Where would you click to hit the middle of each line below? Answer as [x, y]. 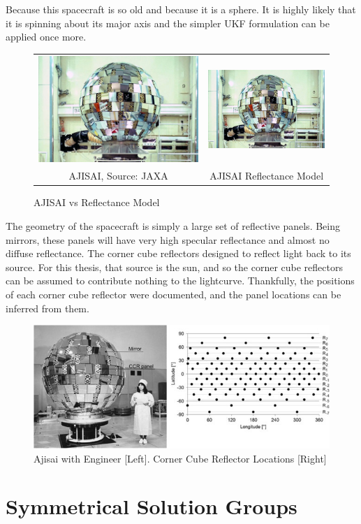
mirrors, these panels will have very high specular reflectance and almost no [168, 239]
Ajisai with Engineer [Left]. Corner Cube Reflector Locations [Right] [180, 458]
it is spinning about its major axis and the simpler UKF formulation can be [168, 23]
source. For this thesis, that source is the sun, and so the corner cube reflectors [174, 267]
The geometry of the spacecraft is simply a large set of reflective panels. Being [173, 225]
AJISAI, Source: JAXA [118, 176]
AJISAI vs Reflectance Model [97, 202]
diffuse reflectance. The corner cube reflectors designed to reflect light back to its [178, 253]
